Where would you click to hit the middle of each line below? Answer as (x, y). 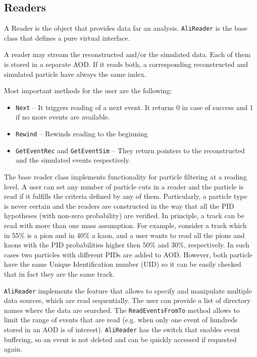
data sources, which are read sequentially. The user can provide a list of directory (128, 300)
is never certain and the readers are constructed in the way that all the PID (119, 206)
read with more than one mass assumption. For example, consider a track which (125, 225)
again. (13, 349)
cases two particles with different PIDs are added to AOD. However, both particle (128, 254)
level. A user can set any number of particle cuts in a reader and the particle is (124, 186)
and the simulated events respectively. (73, 160)
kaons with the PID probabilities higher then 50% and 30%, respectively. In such (127, 245)
